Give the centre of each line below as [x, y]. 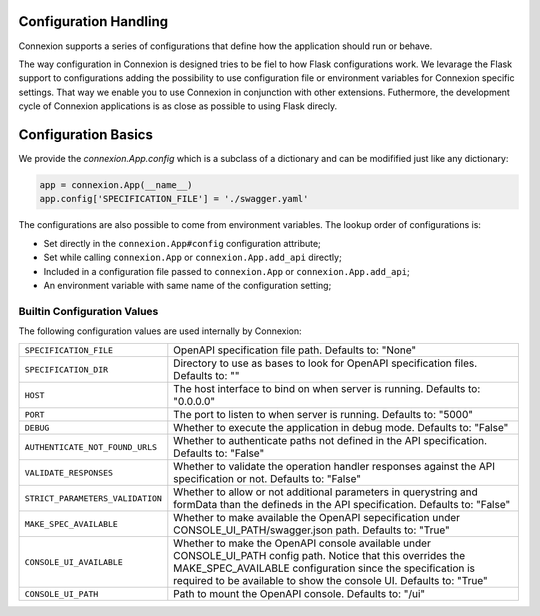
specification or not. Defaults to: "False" [267, 479]
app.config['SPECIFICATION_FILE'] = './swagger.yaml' [174, 199]
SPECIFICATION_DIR [66, 369]
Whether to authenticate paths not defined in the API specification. [330, 441]
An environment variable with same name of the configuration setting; [187, 285]
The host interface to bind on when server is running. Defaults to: [327, 389]
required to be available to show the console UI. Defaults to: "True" [331, 581]
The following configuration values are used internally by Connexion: [160, 331]
